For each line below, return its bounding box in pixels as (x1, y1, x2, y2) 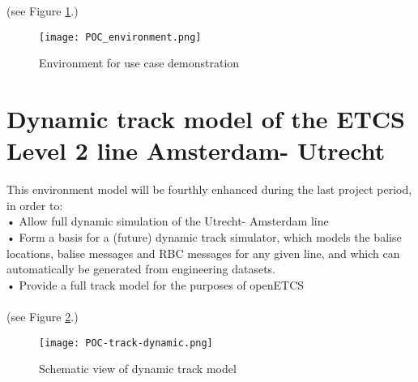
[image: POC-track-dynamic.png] (39, 337, 213, 349)
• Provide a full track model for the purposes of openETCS (6, 276, 305, 293)
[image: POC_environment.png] (39, 31, 202, 43)
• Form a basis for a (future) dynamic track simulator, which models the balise (6, 228, 402, 245)
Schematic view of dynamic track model (39, 360, 237, 377)
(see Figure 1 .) (6, 2, 79, 19)
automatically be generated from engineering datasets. (6, 260, 275, 277)
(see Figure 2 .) (6, 307, 79, 324)
